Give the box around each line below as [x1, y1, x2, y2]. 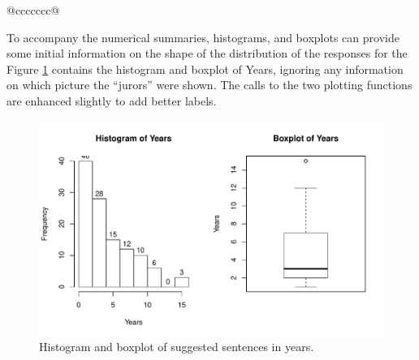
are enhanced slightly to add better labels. [6, 92, 217, 109]
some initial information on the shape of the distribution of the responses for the [6, 45, 408, 62]
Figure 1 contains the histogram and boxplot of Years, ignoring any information [6, 60, 404, 77]
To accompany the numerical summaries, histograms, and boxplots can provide [6, 28, 400, 45]
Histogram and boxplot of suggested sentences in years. [39, 338, 314, 355]
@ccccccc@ [6, 2, 60, 18]
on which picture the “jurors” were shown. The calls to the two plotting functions [6, 76, 413, 93]
